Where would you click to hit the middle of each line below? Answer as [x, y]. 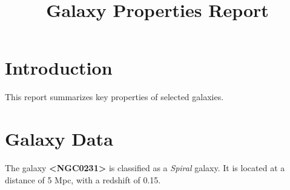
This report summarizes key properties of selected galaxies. [114, 97]
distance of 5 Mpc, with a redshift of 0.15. [83, 179]
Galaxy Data [59, 139]
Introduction [59, 68]
